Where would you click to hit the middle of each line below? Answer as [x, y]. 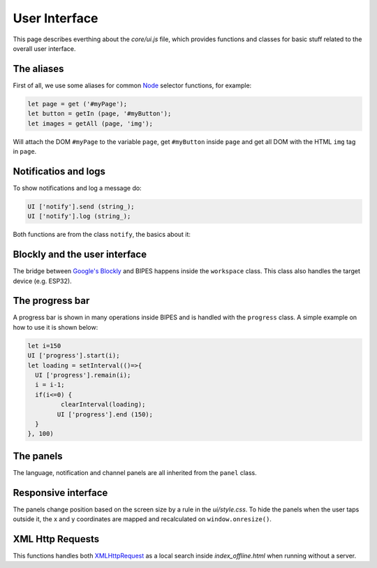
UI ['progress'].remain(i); [83, 375]
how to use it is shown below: [56, 327]
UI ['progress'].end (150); [105, 414]
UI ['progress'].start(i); [74, 356]
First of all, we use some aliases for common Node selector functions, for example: [132, 85]
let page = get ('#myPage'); [77, 104]
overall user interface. [44, 48]
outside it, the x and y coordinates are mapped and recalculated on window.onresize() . [142, 519]
